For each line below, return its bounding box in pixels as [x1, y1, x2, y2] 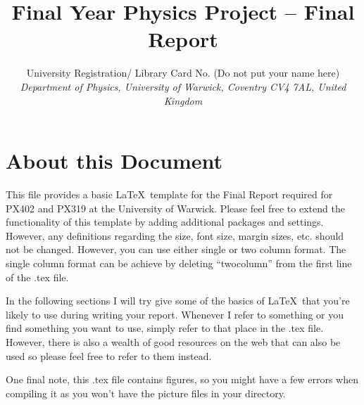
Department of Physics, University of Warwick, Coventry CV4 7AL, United [20, 79, 346, 94]
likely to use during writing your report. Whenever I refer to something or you [6, 307, 344, 321]
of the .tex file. [6, 269, 69, 284]
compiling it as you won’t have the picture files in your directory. [6, 385, 286, 400]
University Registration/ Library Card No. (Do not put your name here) [26, 65, 340, 80]
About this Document [6, 146, 223, 175]
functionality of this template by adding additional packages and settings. [6, 214, 324, 229]
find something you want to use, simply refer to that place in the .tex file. [6, 321, 324, 335]
